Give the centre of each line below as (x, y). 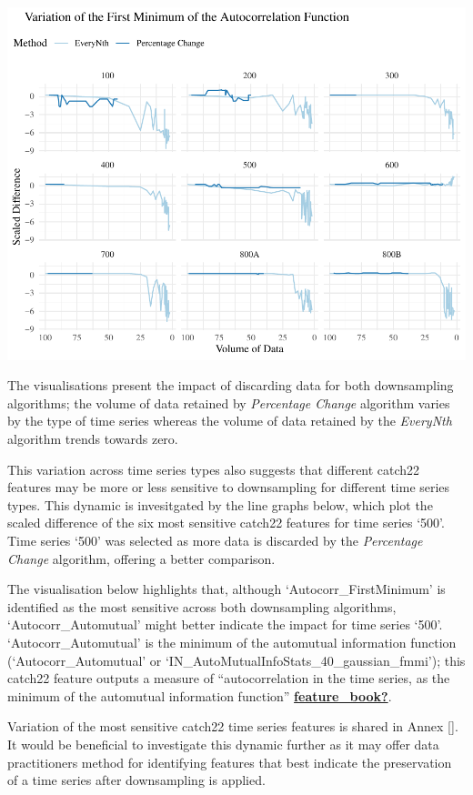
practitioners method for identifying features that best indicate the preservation (230, 762)
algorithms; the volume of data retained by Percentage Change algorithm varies (229, 403)
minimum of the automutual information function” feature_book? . (200, 695)
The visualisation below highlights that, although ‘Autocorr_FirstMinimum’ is (226, 589)
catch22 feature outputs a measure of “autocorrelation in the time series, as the (229, 678)
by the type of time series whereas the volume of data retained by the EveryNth (230, 421)
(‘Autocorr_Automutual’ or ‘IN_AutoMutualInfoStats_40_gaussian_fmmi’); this (236, 660)
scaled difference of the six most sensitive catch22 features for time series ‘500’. (226, 523)
